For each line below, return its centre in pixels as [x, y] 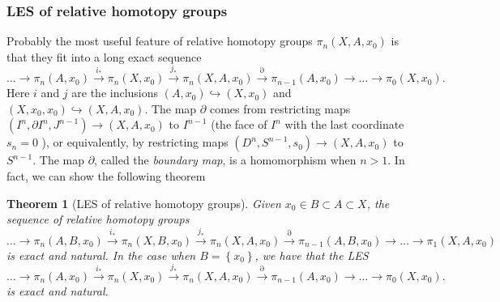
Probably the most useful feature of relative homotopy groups [160, 41]
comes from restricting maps [280, 108]
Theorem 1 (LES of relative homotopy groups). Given [144, 203]
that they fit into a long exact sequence [104, 56]
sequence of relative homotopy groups [98, 219]
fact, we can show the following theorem [106, 175]
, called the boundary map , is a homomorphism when [225, 160]
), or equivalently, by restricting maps [135, 142]
